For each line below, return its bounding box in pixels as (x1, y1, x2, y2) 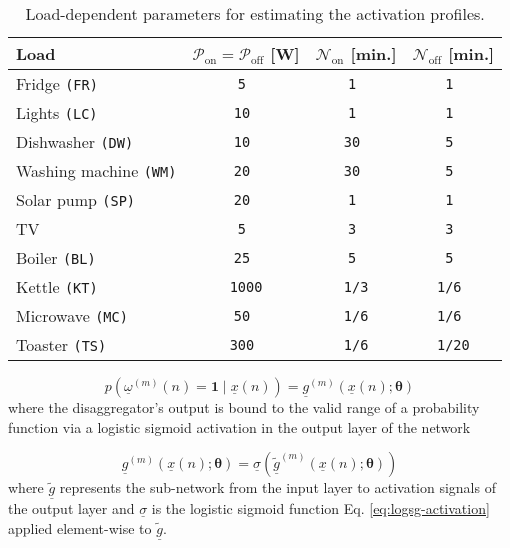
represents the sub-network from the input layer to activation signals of (59, 477, 496, 498)
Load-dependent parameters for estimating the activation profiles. (25, 2, 485, 25)
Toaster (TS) (16, 333, 107, 356)
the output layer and (8, 498, 135, 519)
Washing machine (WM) (16, 159, 177, 182)
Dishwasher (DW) (16, 130, 134, 153)
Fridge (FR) (16, 72, 98, 95)
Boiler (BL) (16, 246, 96, 269)
